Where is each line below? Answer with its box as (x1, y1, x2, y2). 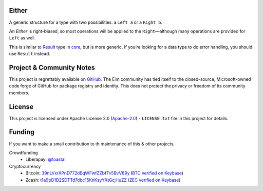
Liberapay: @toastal (25, 156, 66, 162)
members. (9, 90, 30, 96)
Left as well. (9, 35, 36, 41)
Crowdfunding (9, 150, 38, 156)
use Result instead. (9, 51, 51, 57)
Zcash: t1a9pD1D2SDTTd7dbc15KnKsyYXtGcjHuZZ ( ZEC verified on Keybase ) (25, 177, 181, 183)
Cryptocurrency (9, 163, 41, 169)
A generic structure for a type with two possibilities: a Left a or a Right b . (9, 19, 163, 25)
